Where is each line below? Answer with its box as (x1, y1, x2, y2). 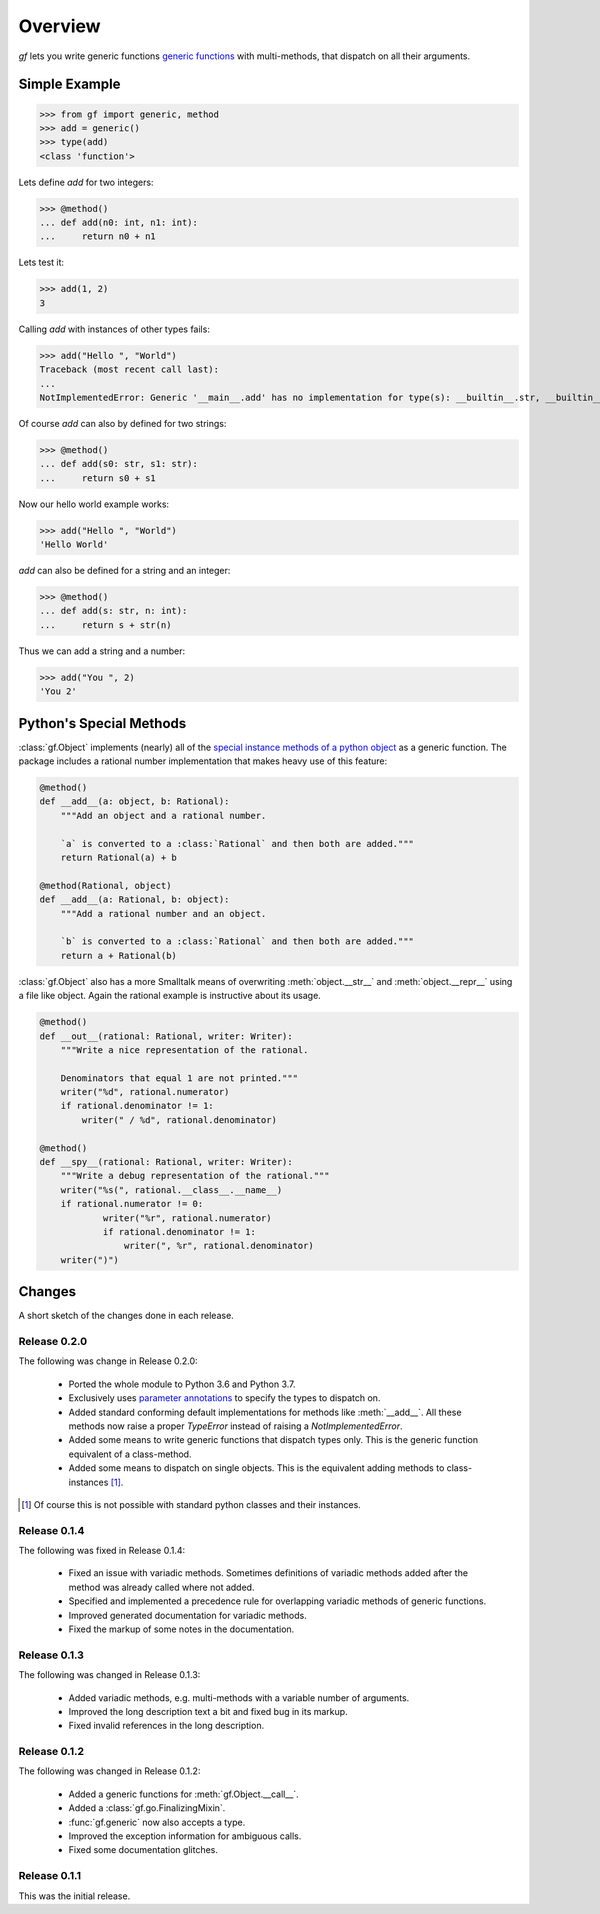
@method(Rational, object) (39, 880, 172, 891)
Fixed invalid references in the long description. (68, 1720, 265, 1732)
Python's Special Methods (18, 715, 187, 732)
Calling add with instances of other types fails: (18, 323, 210, 335)
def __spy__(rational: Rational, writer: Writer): (39, 1156, 294, 1168)
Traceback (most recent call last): (39, 364, 220, 375)
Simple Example (18, 76, 121, 93)
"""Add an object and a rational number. (60, 810, 267, 821)
